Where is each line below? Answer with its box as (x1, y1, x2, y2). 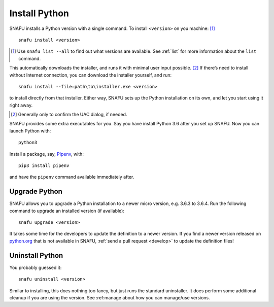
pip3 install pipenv (18, 163, 70, 168)
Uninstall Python (9, 251, 63, 260)
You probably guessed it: (9, 264, 62, 270)
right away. (9, 102, 33, 108)
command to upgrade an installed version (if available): (9, 208, 124, 214)
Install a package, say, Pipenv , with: (9, 151, 84, 157)
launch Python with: (9, 127, 51, 134)
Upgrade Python (9, 187, 63, 196)
